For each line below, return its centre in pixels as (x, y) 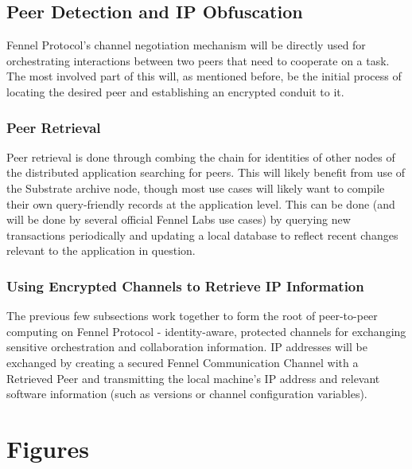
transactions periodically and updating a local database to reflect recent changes (202, 234)
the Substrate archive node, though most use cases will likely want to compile (196, 188)
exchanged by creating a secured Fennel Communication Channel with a (183, 362)
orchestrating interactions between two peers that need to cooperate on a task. (198, 60)
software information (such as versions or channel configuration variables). (187, 394)
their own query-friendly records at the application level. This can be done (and (201, 203)
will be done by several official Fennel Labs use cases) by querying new (179, 219)
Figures (48, 448)
